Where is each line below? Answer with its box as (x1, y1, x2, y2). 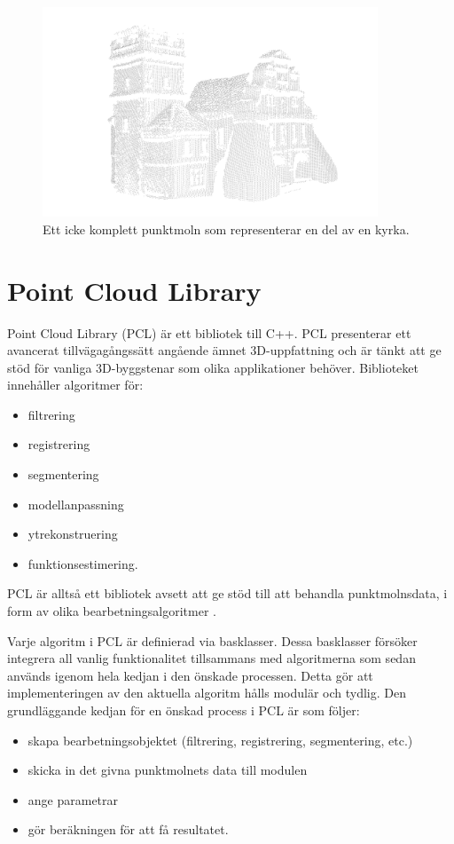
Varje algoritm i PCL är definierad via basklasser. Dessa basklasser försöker (7, 631, 418, 650)
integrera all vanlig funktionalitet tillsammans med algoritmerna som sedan (7, 649, 416, 667)
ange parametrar (27, 790, 119, 809)
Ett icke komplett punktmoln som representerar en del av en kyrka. (43, 219, 410, 238)
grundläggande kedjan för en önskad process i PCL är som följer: (7, 701, 360, 720)
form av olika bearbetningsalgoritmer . (7, 602, 216, 620)
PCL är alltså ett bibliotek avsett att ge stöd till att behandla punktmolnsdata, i (7, 584, 448, 603)
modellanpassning (27, 494, 124, 513)
